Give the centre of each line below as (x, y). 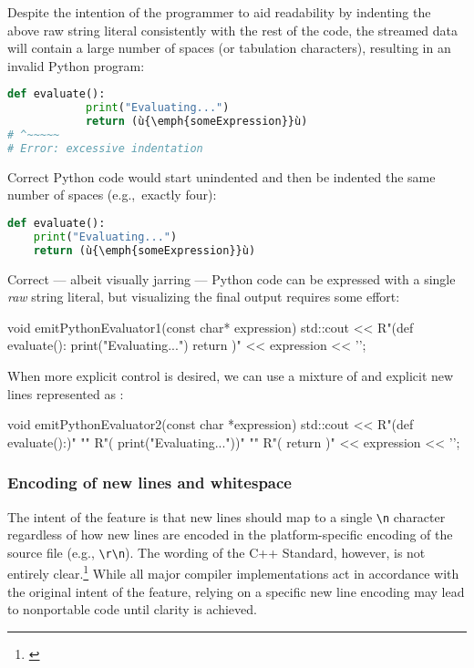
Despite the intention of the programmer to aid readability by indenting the (219, 12)
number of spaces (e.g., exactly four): (112, 195)
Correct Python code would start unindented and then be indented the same (222, 176)
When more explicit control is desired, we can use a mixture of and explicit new (231, 375)
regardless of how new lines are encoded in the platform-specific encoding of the (230, 534)
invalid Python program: (76, 65)
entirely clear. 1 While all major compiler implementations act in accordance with (233, 572)
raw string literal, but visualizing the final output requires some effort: (204, 297)
